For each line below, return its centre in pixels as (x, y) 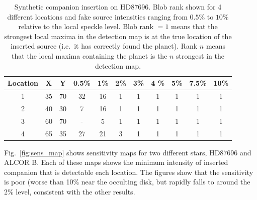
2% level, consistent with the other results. (70, 191)
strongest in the (200, 55)
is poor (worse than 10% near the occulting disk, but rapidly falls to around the (127, 182)
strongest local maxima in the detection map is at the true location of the (118, 36)
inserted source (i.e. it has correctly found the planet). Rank (104, 46)
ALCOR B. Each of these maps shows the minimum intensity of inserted (116, 162)
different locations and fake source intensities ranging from (97, 16)
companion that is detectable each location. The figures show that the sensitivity (129, 172)
